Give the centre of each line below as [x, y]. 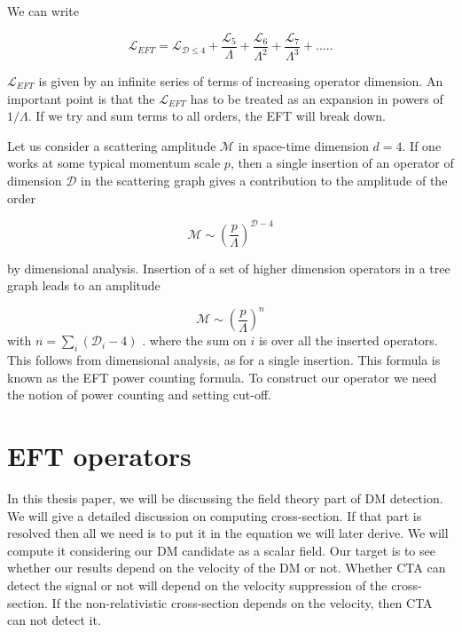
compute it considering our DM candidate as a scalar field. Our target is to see [221, 550]
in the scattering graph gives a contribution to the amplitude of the [264, 180]
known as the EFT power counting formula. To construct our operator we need [222, 377]
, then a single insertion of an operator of [342, 163]
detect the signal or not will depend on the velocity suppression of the [197, 585]
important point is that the [81, 98]
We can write [43, 11]
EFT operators [99, 456]
